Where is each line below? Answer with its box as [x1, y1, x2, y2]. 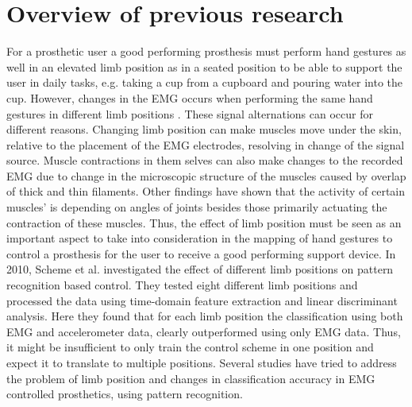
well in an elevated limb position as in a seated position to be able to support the [6, 58, 402, 75]
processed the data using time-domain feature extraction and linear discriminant [6, 292, 398, 308]
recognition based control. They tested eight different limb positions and [6, 277, 358, 293]
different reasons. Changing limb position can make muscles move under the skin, [6, 121, 402, 138]
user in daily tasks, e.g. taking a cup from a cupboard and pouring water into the [6, 74, 403, 91]
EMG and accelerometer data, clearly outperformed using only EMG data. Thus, [6, 323, 401, 339]
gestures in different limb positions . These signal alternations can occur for [6, 105, 373, 122]
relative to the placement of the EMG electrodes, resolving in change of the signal [6, 136, 405, 153]
